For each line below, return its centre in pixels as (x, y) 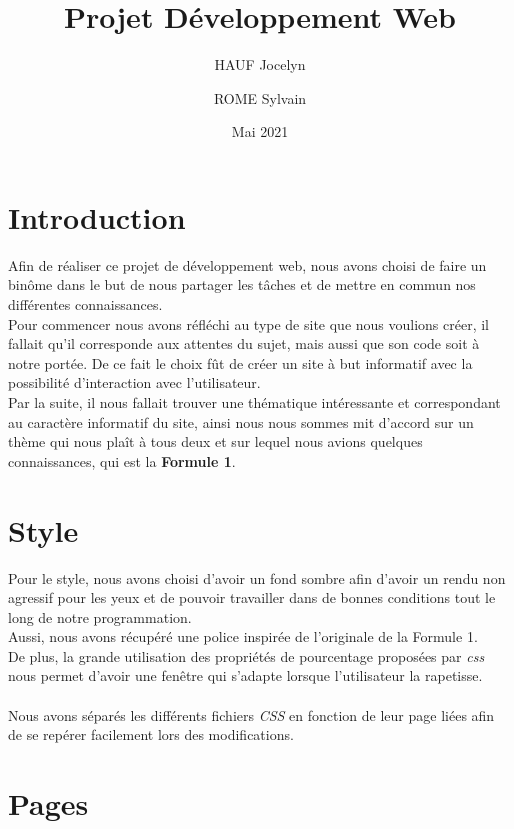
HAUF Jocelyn (260, 64)
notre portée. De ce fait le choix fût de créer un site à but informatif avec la (240, 362)
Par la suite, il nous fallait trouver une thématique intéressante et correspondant (254, 402)
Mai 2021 (260, 131)
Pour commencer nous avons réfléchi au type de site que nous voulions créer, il (249, 323)
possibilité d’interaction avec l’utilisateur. (134, 382)
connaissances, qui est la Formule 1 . (122, 460)
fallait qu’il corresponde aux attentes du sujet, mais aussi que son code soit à (244, 343)
